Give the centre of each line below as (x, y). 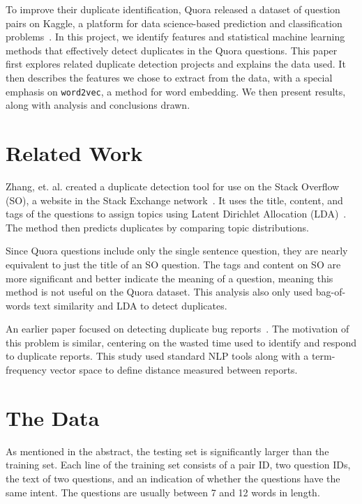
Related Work (74, 153)
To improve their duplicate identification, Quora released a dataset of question (173, 9)
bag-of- (331, 292)
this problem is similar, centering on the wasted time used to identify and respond (181, 342)
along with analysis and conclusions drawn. (98, 105)
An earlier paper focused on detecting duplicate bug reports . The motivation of (178, 329)
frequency (26, 370)
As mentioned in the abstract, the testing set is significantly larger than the (167, 451)
